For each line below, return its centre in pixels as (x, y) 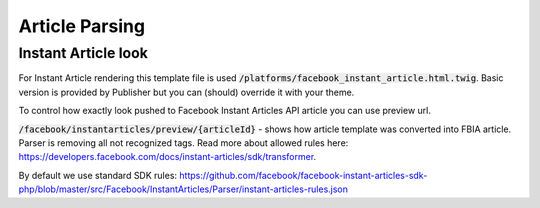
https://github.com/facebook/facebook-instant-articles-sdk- (303, 175)
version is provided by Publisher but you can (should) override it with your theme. (186, 92)
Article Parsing (81, 26)
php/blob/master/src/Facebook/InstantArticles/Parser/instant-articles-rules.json (183, 189)
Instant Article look (83, 53)
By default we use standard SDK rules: (98, 175)
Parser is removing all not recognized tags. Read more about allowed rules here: (183, 142)
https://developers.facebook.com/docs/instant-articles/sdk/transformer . (167, 157)
